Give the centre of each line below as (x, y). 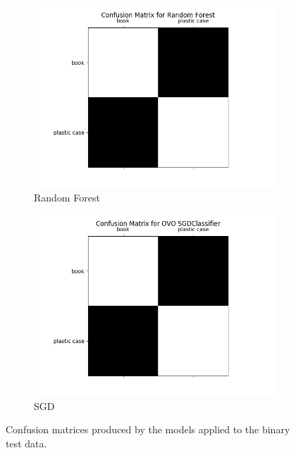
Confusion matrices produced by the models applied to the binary (148, 429)
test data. (26, 443)
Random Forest (67, 197)
